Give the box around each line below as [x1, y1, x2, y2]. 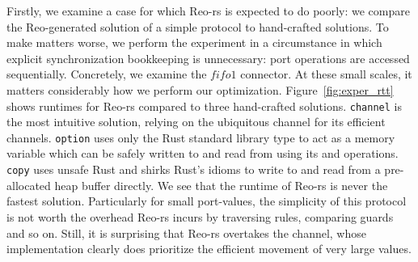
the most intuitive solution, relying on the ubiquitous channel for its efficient [6, 113, 386, 130]
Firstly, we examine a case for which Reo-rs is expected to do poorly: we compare [6, 2, 410, 19]
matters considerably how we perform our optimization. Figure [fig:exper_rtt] [6, 81, 394, 98]
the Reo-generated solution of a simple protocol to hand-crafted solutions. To [6, 18, 389, 35]
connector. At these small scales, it [240, 65, 412, 82]
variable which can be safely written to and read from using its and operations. [6, 145, 399, 162]
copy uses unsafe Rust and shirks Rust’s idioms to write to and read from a [6, 161, 381, 178]
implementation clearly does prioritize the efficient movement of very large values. [6, 240, 412, 257]
